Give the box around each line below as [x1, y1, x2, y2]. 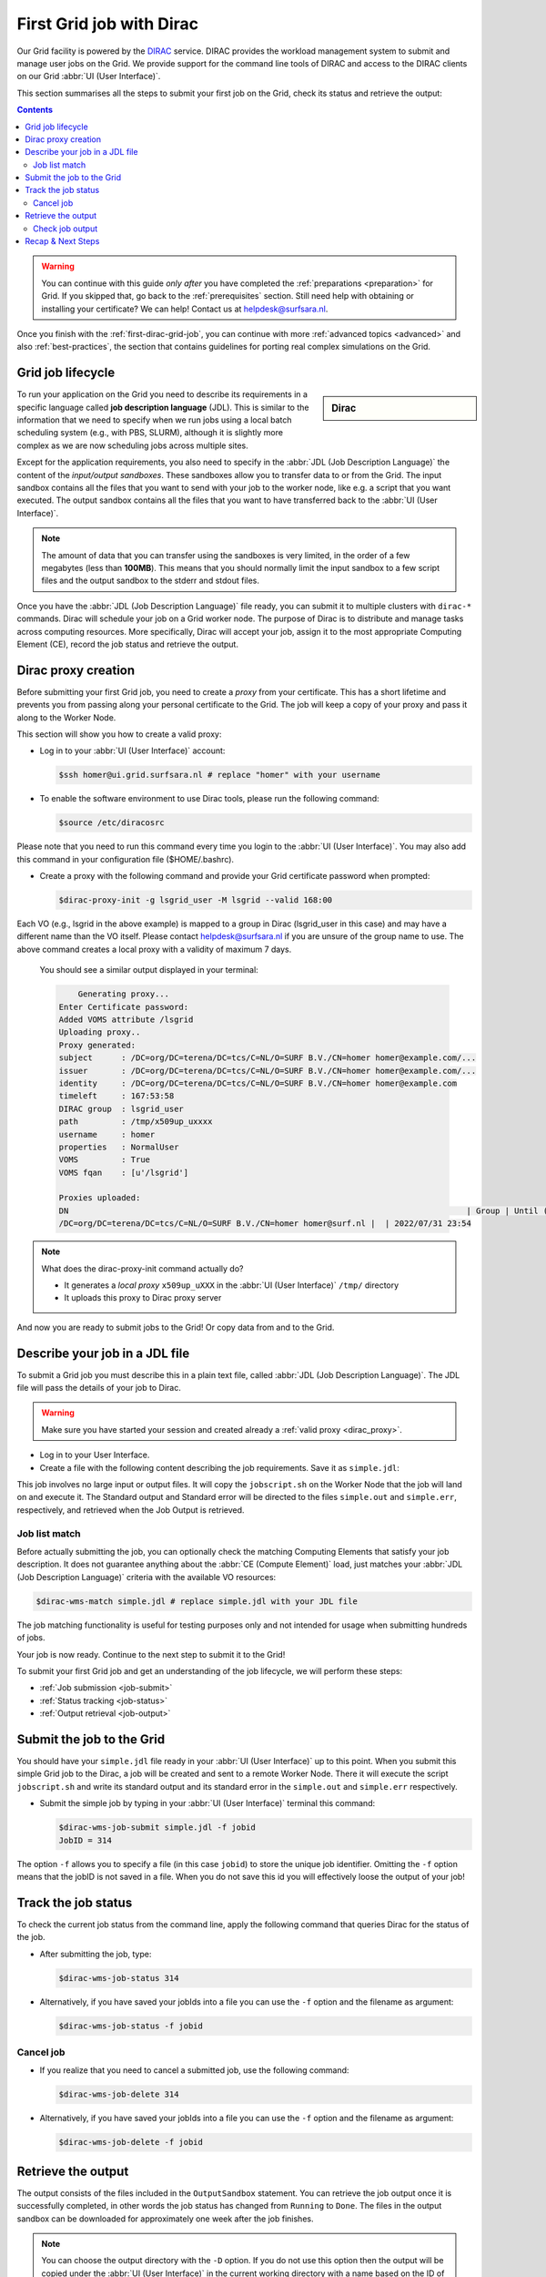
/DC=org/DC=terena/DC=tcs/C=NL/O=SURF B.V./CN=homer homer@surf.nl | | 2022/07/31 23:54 [58, 1219, 472, 1229]
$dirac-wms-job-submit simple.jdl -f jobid [58, 1823, 257, 1833]
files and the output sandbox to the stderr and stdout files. [41, 575, 259, 587]
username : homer [58, 1129, 156, 1139]
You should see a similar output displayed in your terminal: [39, 965, 258, 975]
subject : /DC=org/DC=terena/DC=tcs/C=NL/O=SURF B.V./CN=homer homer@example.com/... [58, 1053, 477, 1063]
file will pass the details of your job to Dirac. [16, 1383, 181, 1394]
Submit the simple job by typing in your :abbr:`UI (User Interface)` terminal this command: [39, 1798, 376, 1809]
